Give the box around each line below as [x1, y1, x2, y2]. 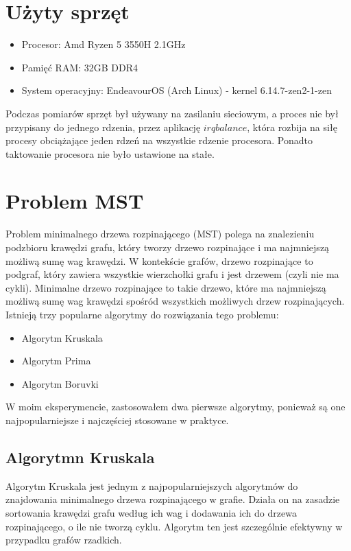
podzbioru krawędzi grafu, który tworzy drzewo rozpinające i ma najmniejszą [5, 240, 330, 254]
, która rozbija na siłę [247, 119, 337, 134]
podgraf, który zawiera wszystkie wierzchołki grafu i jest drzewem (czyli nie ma [5, 267, 339, 281]
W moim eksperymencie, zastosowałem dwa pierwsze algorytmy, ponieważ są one [5, 399, 346, 414]
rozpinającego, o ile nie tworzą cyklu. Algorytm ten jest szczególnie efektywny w [5, 519, 343, 533]
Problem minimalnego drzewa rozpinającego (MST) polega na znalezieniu [5, 226, 315, 241]
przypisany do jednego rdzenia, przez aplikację [5, 119, 201, 134]
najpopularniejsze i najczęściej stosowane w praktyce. [5, 412, 229, 427]
